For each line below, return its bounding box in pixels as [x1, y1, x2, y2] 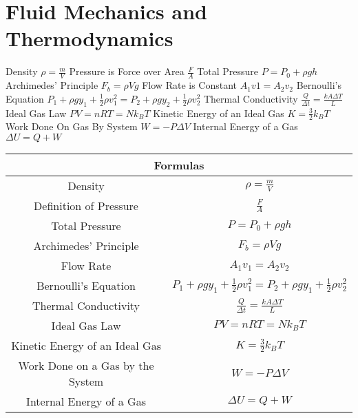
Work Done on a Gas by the [18, 357, 154, 373]
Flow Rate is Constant [142, 78, 238, 92]
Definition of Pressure [34, 197, 138, 213]
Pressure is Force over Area [69, 64, 185, 79]
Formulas [154, 156, 204, 173]
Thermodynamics [6, 24, 173, 52]
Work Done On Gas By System [6, 119, 138, 134]
